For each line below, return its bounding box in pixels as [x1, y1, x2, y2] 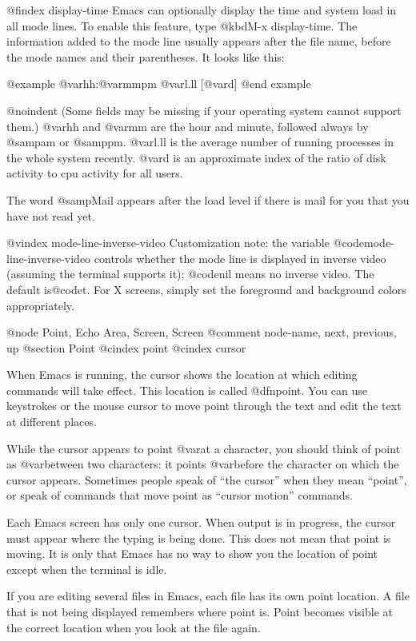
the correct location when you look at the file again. [6, 619, 261, 635]
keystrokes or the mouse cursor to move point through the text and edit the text [6, 397, 402, 414]
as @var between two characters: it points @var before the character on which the [6, 456, 399, 472]
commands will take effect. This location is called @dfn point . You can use [6, 381, 368, 398]
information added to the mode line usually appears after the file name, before [6, 33, 391, 50]
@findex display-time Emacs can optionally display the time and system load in [6, 2, 397, 18]
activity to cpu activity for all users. [6, 165, 183, 181]
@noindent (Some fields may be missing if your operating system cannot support [6, 102, 402, 118]
